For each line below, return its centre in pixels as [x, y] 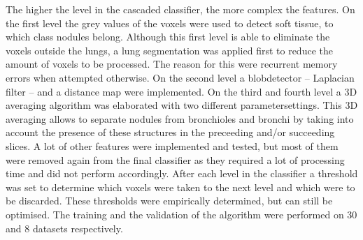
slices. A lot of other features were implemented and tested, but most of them [172, 145]
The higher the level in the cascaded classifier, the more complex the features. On [180, 9]
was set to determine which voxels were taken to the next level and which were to [180, 187]
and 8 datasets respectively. [64, 228]
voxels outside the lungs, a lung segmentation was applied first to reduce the [169, 50]
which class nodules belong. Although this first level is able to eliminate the [168, 37]
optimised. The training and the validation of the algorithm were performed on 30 [181, 214]
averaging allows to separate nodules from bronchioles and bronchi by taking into [180, 118]
